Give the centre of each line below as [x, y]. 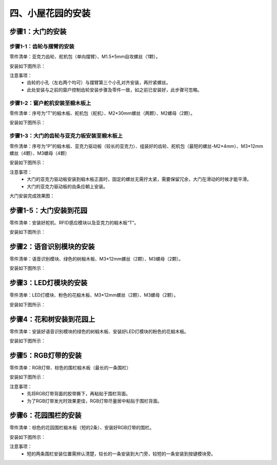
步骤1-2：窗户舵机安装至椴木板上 [50, 103]
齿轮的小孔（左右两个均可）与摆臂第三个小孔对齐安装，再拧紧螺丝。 [99, 82]
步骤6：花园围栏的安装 [45, 416]
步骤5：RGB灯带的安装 [46, 355]
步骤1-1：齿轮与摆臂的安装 [42, 46]
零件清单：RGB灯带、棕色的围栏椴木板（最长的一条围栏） [70, 367]
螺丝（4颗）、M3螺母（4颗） [39, 153]
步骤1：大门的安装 [38, 31]
